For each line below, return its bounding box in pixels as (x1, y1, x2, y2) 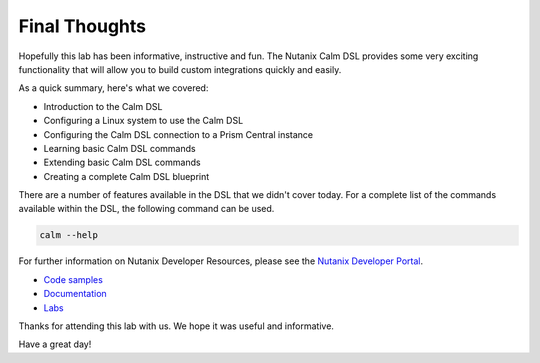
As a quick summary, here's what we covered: (18, 82, 209, 94)
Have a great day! (18, 338, 92, 350)
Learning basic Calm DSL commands (43, 142, 196, 154)
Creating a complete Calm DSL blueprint (43, 170, 210, 182)
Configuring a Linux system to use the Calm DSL (43, 115, 244, 127)
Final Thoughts (18, 15, 147, 37)
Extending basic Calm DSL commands (43, 156, 201, 169)
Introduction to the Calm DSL (43, 100, 163, 112)
